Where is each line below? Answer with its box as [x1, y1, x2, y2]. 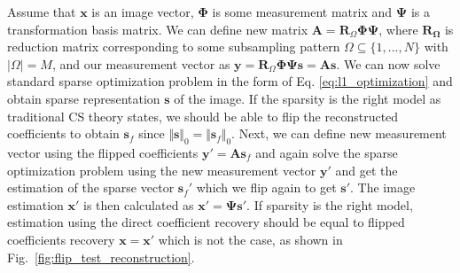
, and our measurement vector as [51, 54, 230, 73]
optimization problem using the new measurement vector [7, 160, 316, 179]
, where [378, 19, 418, 38]
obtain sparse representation [7, 89, 160, 107]
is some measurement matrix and [212, 3, 393, 20]
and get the [335, 160, 398, 179]
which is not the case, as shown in [158, 230, 343, 248]
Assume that [7, 3, 76, 20]
